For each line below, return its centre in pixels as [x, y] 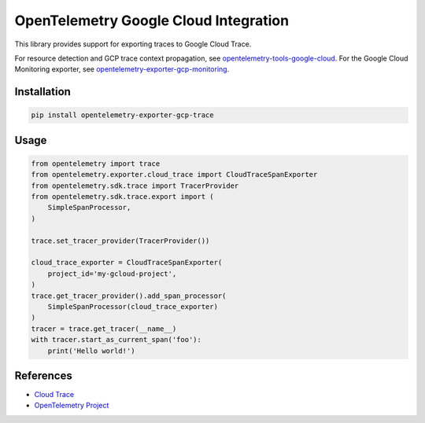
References [43, 375]
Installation [42, 92]
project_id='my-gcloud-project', [112, 274]
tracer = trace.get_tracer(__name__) [104, 329]
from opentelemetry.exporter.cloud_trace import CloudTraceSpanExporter [174, 175]
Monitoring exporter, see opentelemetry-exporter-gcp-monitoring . [122, 69]
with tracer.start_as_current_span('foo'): [116, 340]
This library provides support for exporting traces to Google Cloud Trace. [133, 44]
